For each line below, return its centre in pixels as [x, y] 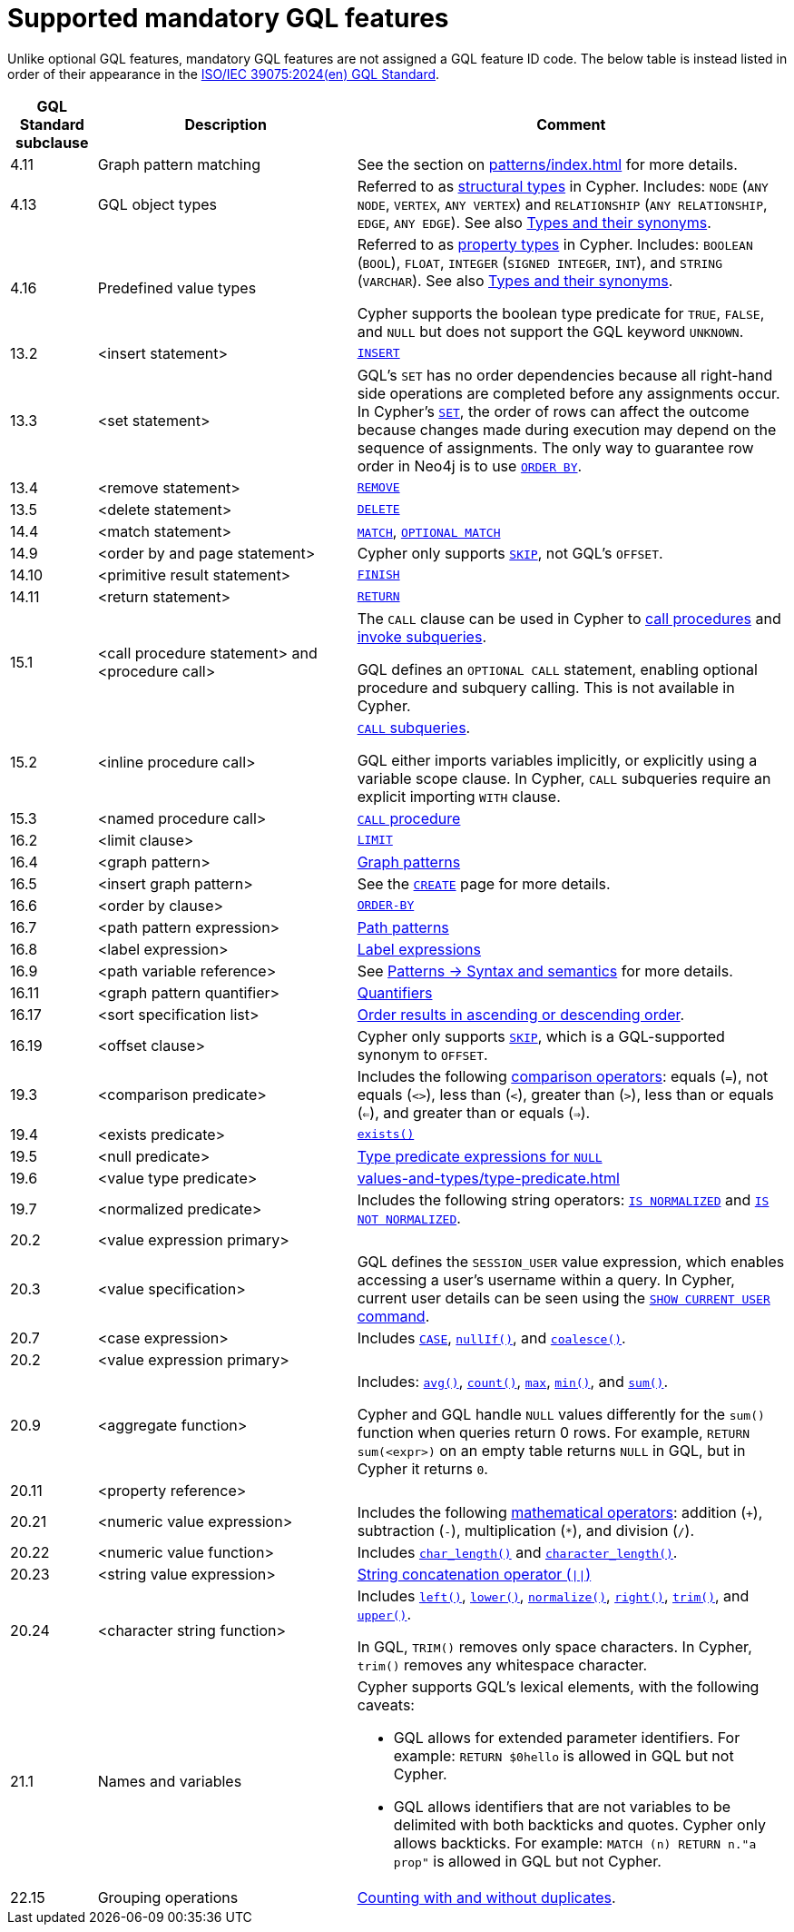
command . [393, 1316]
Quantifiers [395, 992]
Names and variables [170, 1781]
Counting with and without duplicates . [486, 1897]
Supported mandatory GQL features [228, 18]
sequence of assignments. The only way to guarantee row [555, 447]
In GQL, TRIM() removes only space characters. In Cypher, [554, 1646]
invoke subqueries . [422, 636]
